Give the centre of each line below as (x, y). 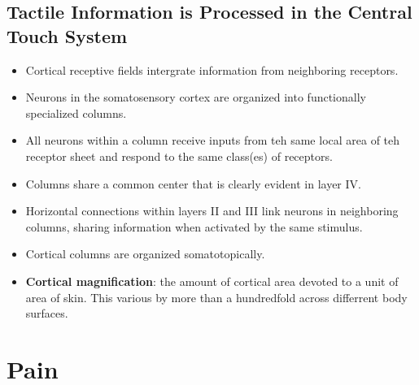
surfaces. (47, 313)
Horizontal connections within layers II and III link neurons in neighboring (212, 211)
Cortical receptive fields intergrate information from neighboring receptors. (212, 69)
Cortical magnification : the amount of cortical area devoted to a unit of (212, 281)
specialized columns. (76, 112)
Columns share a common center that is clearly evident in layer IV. (193, 183)
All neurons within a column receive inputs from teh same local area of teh (213, 140)
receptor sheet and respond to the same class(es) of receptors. (179, 156)
